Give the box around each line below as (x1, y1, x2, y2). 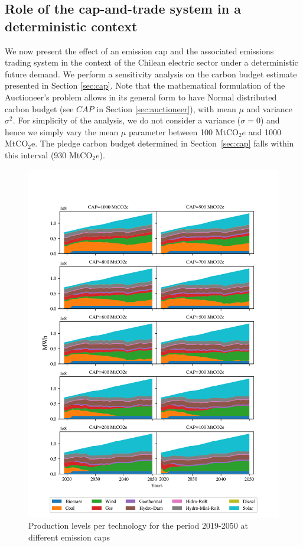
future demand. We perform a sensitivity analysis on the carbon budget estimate (5, 67, 297, 80)
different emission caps (28, 530, 110, 543)
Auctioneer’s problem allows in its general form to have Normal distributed (5, 90, 277, 103)
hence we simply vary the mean (5, 125, 119, 138)
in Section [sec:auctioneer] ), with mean (96, 102, 236, 115)
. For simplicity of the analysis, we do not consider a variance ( (12, 114, 241, 126)
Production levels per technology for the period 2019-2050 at (28, 519, 248, 532)
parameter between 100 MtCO (128, 125, 239, 138)
